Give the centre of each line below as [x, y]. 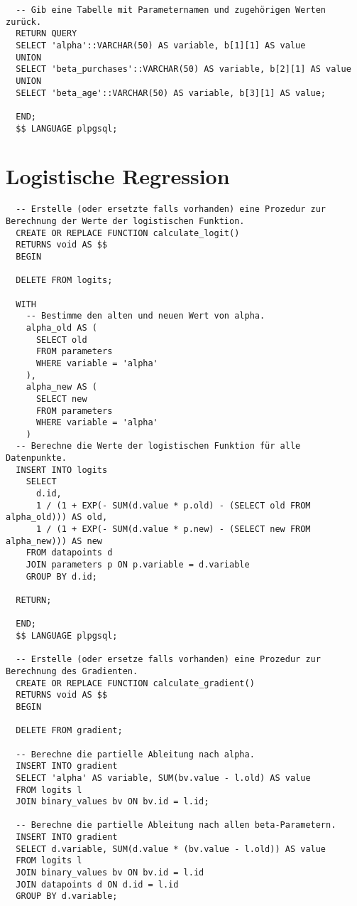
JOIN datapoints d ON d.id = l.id [97, 884]
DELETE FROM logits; [64, 281]
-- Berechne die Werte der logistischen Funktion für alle [158, 446]
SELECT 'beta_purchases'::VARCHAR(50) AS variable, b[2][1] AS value [183, 69]
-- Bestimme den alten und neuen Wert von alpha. [145, 316]
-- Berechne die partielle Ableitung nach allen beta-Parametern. [176, 825]
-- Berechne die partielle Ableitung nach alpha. [135, 754]
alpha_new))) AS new [54, 541]
